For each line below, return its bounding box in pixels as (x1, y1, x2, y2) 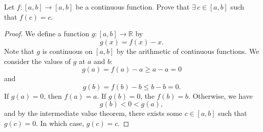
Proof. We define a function (4, 28, 89, 39)
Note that (4, 45, 34, 56)
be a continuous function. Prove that (76, 2, 190, 12)
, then (44, 90, 62, 101)
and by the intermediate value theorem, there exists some (4, 108, 182, 118)
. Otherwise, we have (188, 90, 253, 101)
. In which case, (35, 117, 84, 128)
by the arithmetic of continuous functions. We (117, 45, 259, 56)
